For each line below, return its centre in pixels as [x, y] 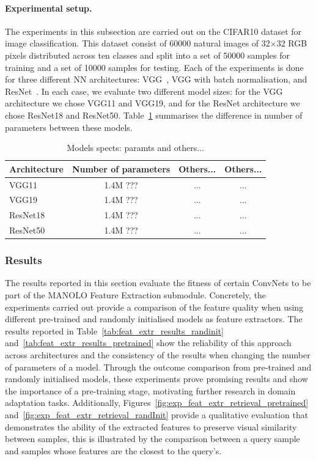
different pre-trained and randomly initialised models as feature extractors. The [154, 319]
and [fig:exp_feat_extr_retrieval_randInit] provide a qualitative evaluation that [157, 414]
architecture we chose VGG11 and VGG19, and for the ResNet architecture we [152, 103]
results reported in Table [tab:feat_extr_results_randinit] [114, 330]
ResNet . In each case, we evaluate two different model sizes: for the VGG [144, 91]
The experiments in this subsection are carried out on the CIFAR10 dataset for [153, 31]
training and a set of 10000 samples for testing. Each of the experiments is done [154, 67]
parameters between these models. [69, 127]
